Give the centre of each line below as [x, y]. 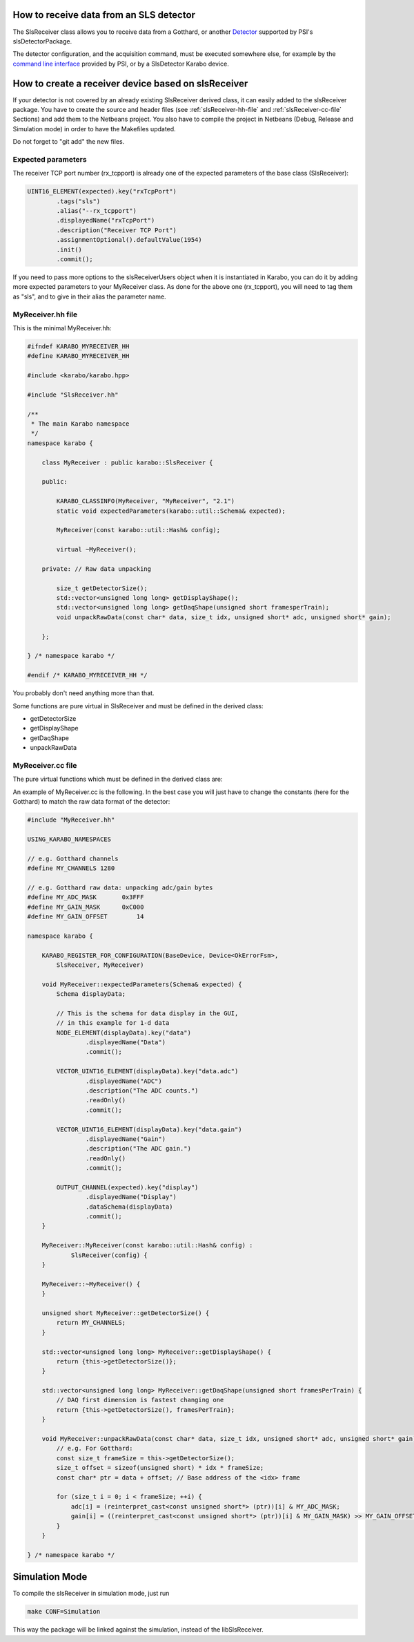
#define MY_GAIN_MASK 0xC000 [86, 907]
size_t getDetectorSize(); [102, 588]
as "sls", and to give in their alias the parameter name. [89, 296]
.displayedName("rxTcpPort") [106, 220]
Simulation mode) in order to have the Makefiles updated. [94, 129]
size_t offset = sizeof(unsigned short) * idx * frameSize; [160, 1468]
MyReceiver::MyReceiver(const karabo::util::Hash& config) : [147, 1245]
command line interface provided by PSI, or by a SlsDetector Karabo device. [121, 64]
